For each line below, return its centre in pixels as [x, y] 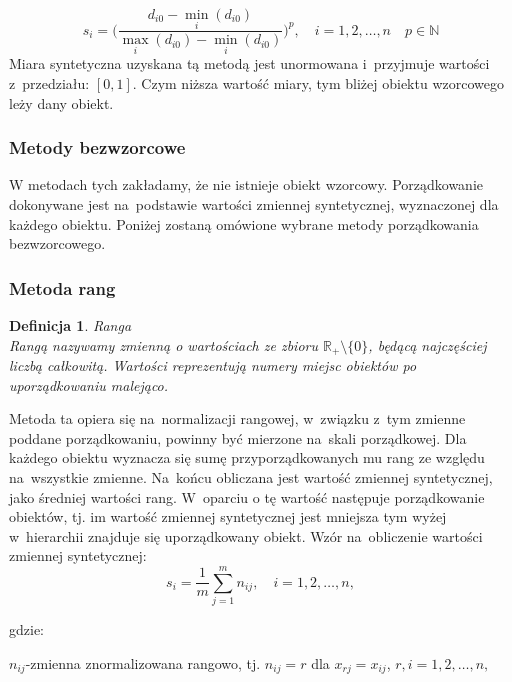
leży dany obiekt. [61, 102]
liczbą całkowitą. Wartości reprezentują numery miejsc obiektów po [213, 365]
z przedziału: [49, 83]
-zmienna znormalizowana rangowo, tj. [143, 662]
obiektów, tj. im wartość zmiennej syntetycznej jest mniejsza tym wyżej [228, 516]
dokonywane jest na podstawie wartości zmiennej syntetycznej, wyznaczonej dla [254, 204]
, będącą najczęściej [427, 344]
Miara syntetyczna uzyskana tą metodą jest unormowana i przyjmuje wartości [249, 63]
